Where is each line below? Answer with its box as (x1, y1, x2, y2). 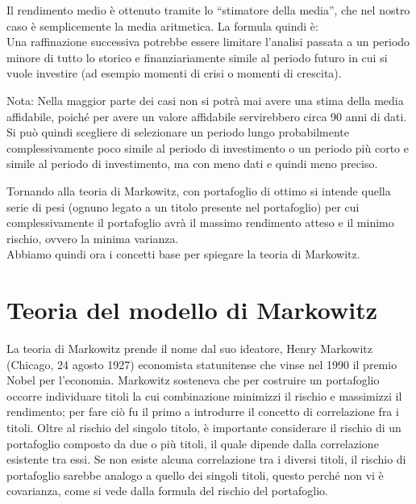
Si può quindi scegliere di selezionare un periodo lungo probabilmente (6, 124, 350, 141)
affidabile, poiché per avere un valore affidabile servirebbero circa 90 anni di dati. (6, 107, 407, 124)
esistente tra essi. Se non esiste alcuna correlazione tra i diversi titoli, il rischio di (6, 451, 406, 468)
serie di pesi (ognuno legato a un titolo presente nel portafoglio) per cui (6, 198, 360, 215)
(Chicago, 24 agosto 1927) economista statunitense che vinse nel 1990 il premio (6, 355, 397, 372)
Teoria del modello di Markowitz (6, 293, 377, 326)
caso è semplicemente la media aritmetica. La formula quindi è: (6, 17, 318, 34)
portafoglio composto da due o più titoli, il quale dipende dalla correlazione (6, 435, 379, 451)
